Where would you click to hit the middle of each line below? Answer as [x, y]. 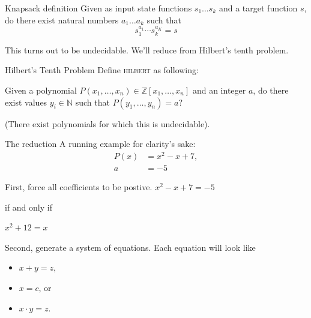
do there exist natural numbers [62, 19]
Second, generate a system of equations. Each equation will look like [130, 247]
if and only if [29, 207]
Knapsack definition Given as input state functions [98, 8]
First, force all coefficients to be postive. [79, 186]
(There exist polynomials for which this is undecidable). [107, 123]
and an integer [219, 90]
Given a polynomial [41, 90]
